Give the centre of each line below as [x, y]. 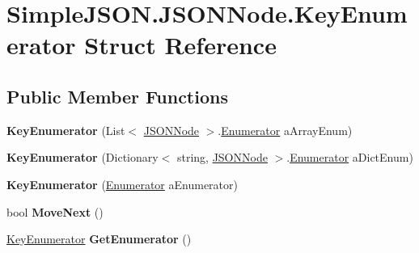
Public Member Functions [117, 96]
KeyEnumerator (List [66, 130]
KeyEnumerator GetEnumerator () [99, 239]
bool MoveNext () [55, 211]
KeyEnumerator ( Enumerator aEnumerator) [122, 184]
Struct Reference [180, 45]
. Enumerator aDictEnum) [350, 157]
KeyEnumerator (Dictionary [83, 157]
